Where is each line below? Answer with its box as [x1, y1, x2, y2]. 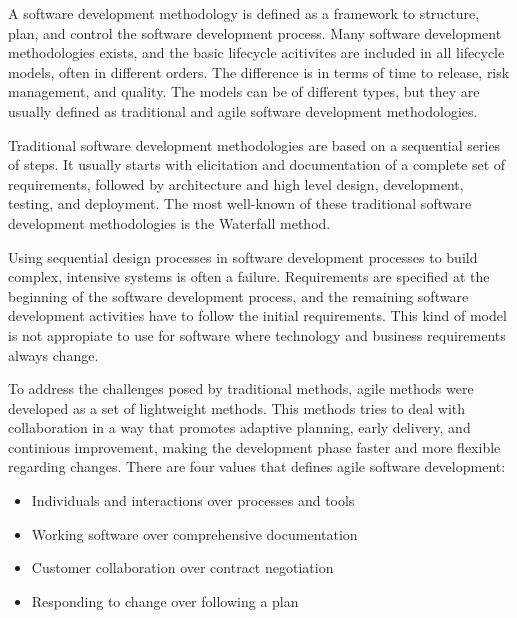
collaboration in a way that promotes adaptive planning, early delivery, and [8, 417, 471, 438]
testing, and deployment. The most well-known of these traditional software [8, 193, 472, 214]
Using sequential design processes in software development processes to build [8, 246, 478, 267]
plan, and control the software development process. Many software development [8, 22, 502, 43]
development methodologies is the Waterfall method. [8, 212, 331, 233]
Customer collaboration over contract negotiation [31, 557, 334, 578]
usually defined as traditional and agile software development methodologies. [8, 100, 478, 121]
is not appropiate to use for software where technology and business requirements [8, 324, 506, 345]
